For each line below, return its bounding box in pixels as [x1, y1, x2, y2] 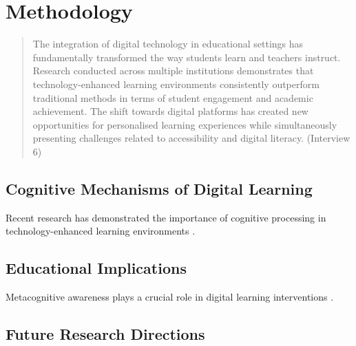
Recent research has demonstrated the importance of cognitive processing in [6, 210, 326, 224]
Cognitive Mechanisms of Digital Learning [6, 177, 313, 199]
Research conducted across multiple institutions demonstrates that [32, 63, 314, 78]
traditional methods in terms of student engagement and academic [32, 90, 313, 105]
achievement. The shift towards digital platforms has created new [32, 104, 308, 118]
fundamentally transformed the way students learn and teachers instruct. [32, 50, 341, 64]
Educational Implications [6, 257, 187, 279]
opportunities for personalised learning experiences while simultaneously [32, 117, 337, 131]
